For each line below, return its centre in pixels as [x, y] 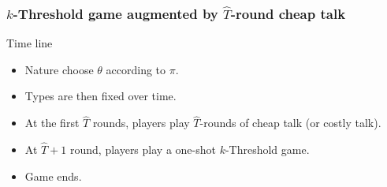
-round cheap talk [288, 13]
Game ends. [53, 176]
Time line [30, 43]
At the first [52, 123]
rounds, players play [141, 123]
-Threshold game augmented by [115, 13]
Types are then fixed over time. [100, 96]
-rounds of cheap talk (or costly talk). [290, 123]
